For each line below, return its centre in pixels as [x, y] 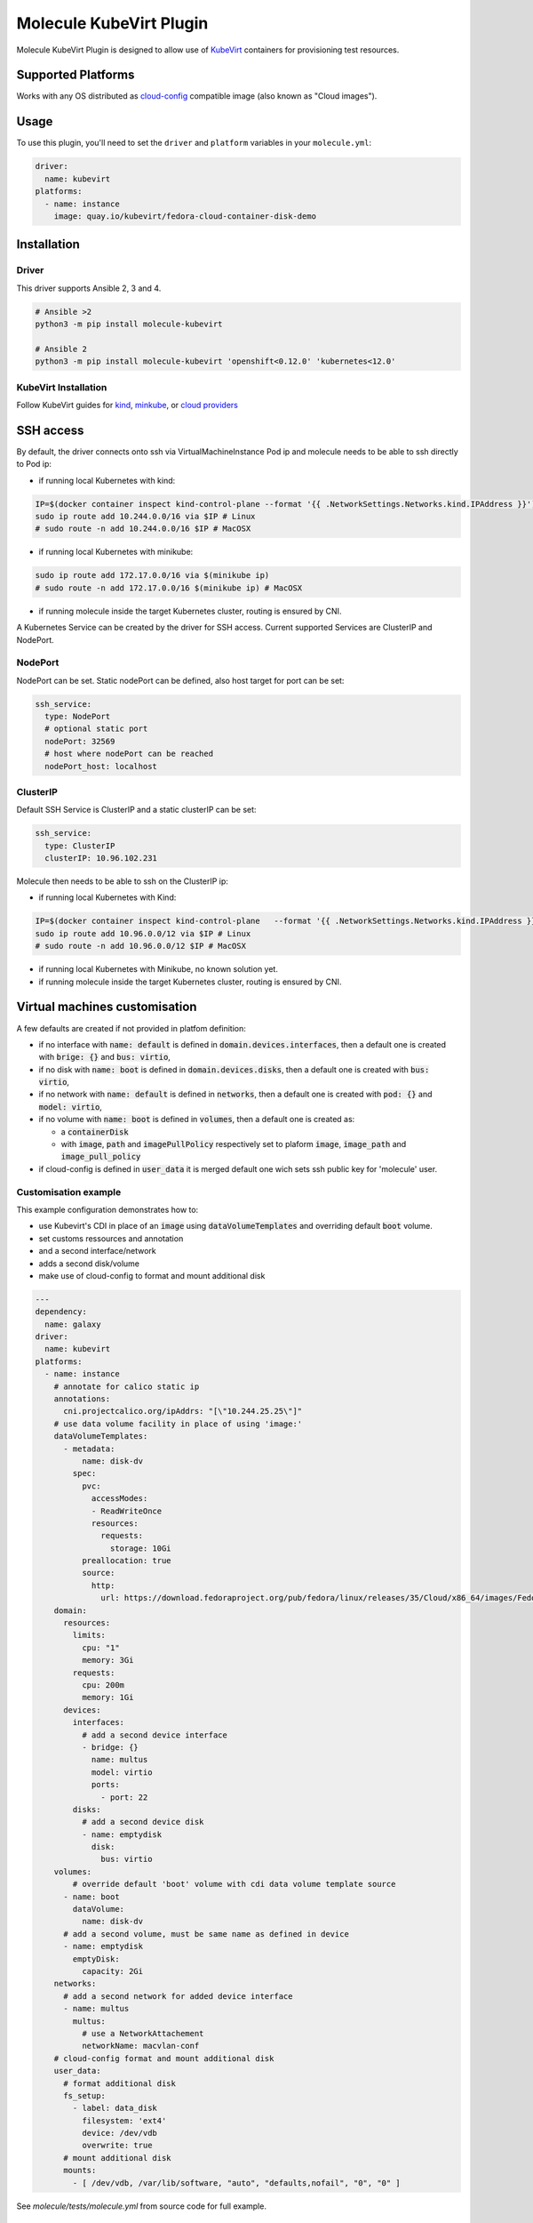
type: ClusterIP [80, 846]
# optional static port [96, 729]
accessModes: [119, 1499]
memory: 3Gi [107, 1660]
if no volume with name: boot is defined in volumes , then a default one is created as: [197, 1120]
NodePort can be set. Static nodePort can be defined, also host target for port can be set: [180, 680]
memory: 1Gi [107, 1697]
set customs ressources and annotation [111, 1238]
